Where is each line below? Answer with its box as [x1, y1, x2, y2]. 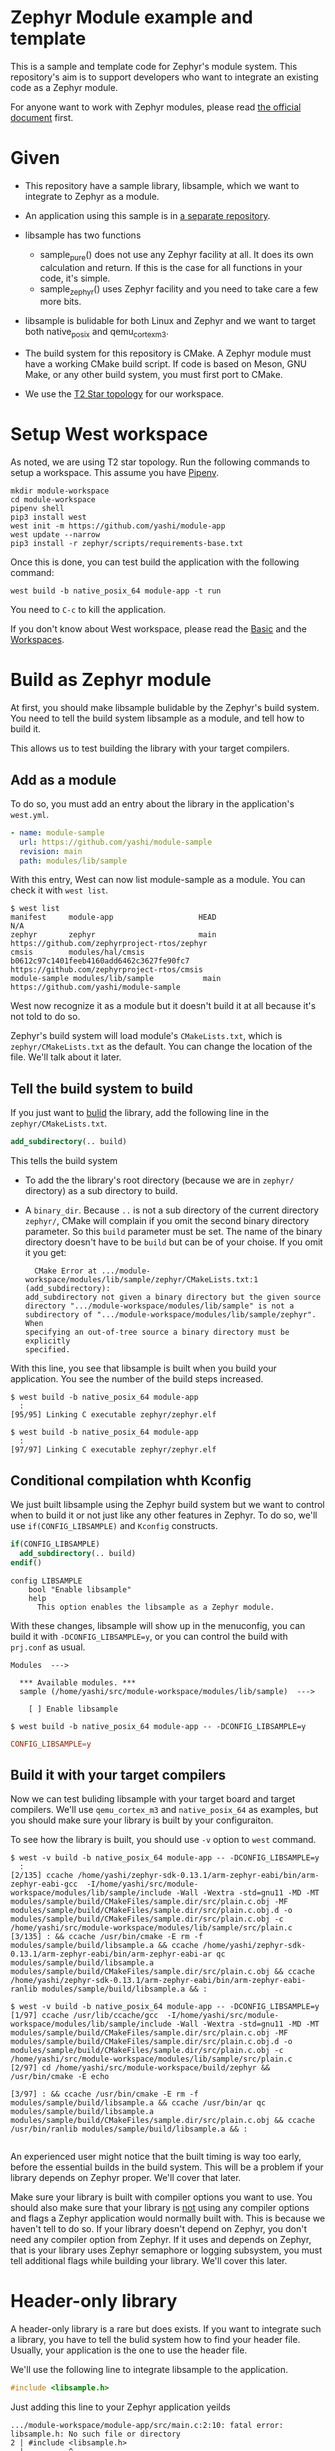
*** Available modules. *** [19, 1677, 137, 1688]
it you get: [24, 1247, 67, 1259]
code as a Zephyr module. [10, 81, 118, 93]
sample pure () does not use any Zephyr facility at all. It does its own [39, 248, 314, 263]
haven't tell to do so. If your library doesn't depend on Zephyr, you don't [10, 2223, 307, 2235]
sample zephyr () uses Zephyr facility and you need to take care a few [39, 282, 319, 297]
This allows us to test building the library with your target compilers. [10, 742, 290, 755]
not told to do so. [10, 1011, 81, 1023]
